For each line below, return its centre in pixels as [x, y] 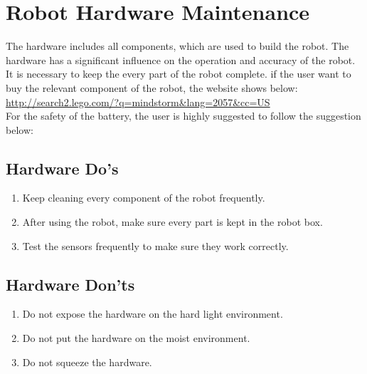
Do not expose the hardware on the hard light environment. [153, 314]
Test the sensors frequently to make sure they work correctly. [155, 245]
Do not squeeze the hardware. [87, 362]
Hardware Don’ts [70, 284]
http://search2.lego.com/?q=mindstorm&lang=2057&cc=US [138, 102]
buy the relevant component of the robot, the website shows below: [152, 87]
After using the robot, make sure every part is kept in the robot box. [172, 222]
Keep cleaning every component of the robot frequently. [144, 198]
